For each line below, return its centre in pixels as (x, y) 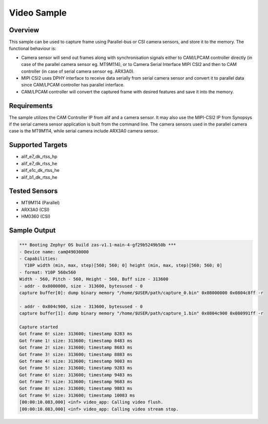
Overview (24, 30)
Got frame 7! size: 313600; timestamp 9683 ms (76, 382)
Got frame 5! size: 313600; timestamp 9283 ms (76, 368)
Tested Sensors (33, 191)
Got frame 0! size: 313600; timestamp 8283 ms (76, 334)
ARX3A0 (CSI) (35, 210)
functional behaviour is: (33, 48)
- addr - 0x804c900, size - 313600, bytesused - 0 (81, 306)
